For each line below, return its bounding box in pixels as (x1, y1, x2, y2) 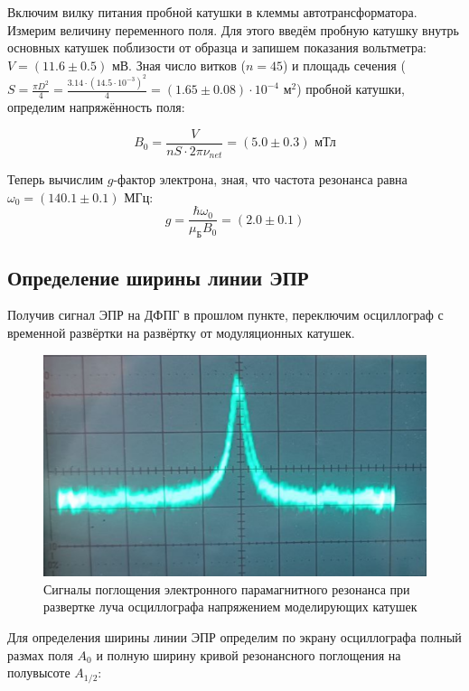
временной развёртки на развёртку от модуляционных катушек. (7, 323, 355, 342)
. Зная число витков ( (128, 55, 246, 74)
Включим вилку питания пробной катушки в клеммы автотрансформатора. (7, 3, 417, 21)
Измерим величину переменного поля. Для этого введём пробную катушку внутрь (7, 20, 459, 39)
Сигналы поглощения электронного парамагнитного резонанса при (43, 579, 410, 598)
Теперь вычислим (7, 170, 104, 189)
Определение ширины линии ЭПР (7, 263, 309, 291)
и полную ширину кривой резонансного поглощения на (96, 645, 401, 664)
